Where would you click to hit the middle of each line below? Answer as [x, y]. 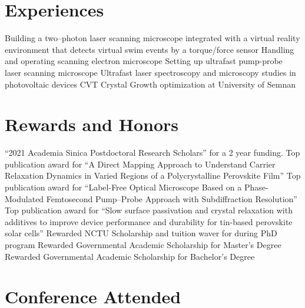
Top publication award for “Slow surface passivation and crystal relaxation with [149, 210]
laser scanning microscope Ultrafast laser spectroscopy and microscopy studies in [150, 72]
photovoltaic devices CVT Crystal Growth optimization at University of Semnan [150, 84]
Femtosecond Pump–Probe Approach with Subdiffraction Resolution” [172, 198]
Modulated [24, 198]
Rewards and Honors [92, 124]
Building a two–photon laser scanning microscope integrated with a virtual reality [152, 38]
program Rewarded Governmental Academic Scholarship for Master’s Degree [143, 244]
